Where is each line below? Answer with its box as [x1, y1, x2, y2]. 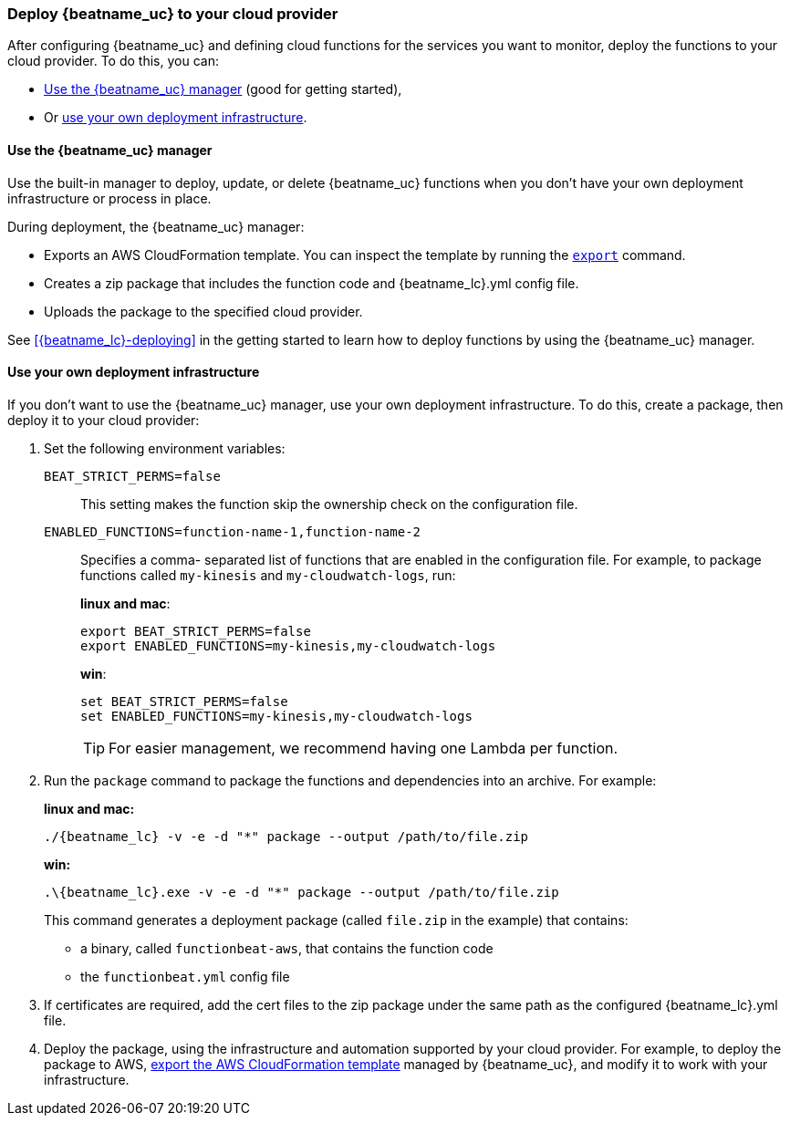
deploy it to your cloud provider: [7, 411, 200, 428]
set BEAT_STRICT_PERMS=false [80, 693, 288, 709]
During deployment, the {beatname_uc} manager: [7, 218, 305, 234]
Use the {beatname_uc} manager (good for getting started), [44, 81, 402, 98]
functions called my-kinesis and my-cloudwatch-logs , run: [80, 567, 456, 583]
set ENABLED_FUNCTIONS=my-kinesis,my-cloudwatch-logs [80, 708, 473, 723]
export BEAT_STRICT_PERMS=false [80, 623, 311, 639]
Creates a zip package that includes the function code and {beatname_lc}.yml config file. [44, 275, 579, 291]
